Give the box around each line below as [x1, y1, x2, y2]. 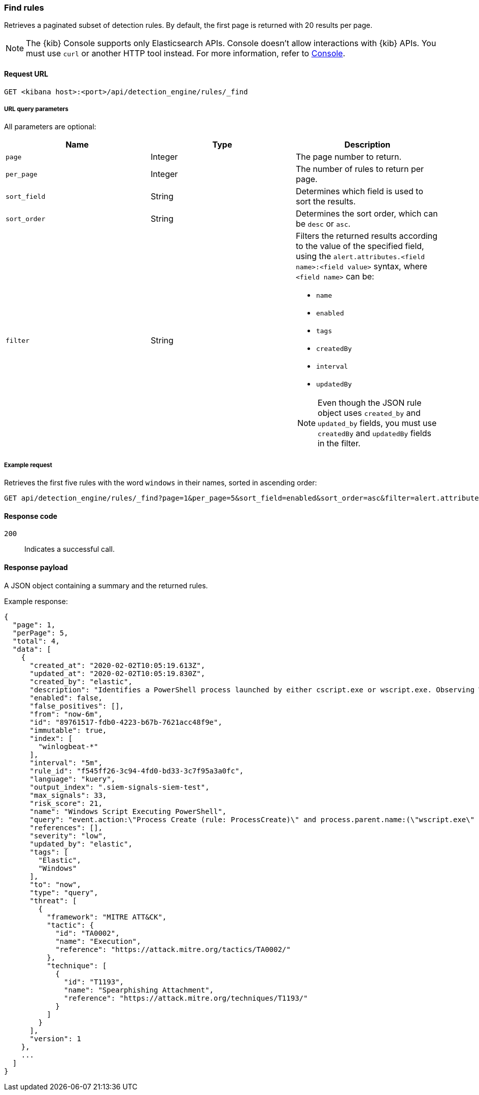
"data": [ [12, 645, 51, 653]
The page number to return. [295, 152, 402, 162]
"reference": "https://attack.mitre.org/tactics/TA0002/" [55, 945, 291, 953]
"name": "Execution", [55, 937, 141, 945]
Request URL [4, 69, 48, 78]
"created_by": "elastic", [29, 677, 132, 686]
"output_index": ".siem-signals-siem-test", [29, 783, 210, 791]
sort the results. [295, 196, 356, 207]
